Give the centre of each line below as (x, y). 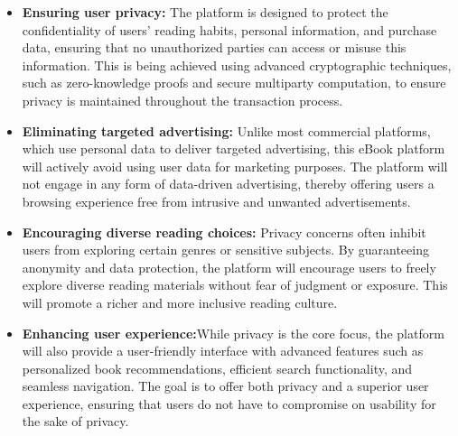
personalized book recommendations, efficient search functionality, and (217, 368)
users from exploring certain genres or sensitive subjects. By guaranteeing (225, 250)
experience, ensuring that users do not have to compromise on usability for (229, 403)
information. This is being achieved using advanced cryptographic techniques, (237, 65)
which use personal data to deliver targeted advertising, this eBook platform (234, 148)
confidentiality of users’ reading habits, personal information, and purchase (229, 29)
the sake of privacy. (75, 421)
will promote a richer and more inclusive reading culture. (180, 302)
